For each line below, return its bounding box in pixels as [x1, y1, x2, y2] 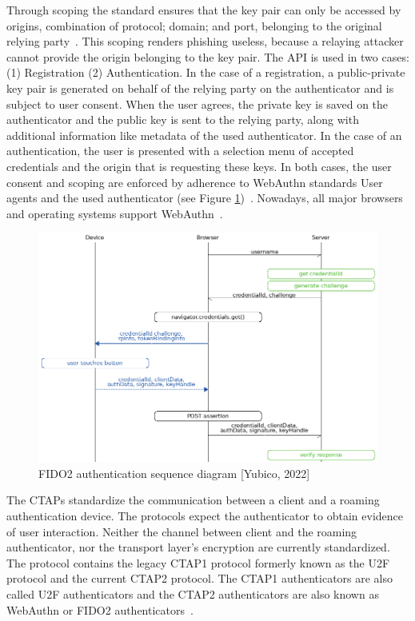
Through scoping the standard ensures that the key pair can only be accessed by [6, 2, 401, 18]
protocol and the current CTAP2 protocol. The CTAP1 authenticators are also [6, 570, 393, 587]
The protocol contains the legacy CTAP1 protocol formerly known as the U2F [6, 554, 390, 571]
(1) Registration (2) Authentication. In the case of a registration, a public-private [6, 64, 405, 81]
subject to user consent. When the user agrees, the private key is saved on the [6, 95, 389, 112]
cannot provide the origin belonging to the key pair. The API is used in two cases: [6, 48, 409, 65]
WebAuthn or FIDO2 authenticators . [6, 601, 194, 618]
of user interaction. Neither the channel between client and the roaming [6, 523, 357, 539]
